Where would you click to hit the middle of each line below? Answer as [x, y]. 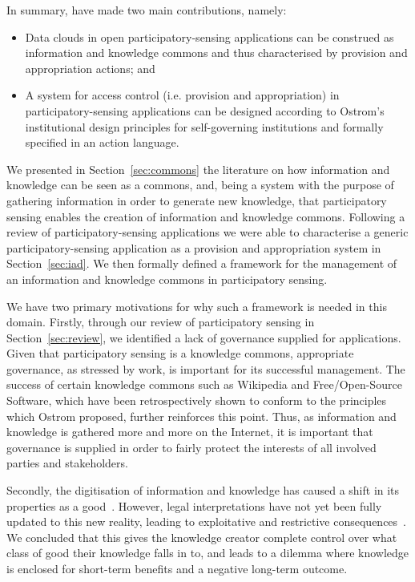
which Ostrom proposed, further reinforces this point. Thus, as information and [201, 416]
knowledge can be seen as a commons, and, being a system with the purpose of [200, 185]
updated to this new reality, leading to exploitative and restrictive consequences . [207, 521]
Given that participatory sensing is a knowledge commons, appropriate [180, 353]
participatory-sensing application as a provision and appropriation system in [194, 247]
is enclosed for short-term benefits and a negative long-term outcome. [177, 568]
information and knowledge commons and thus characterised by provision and [216, 53]
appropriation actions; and [90, 68]
